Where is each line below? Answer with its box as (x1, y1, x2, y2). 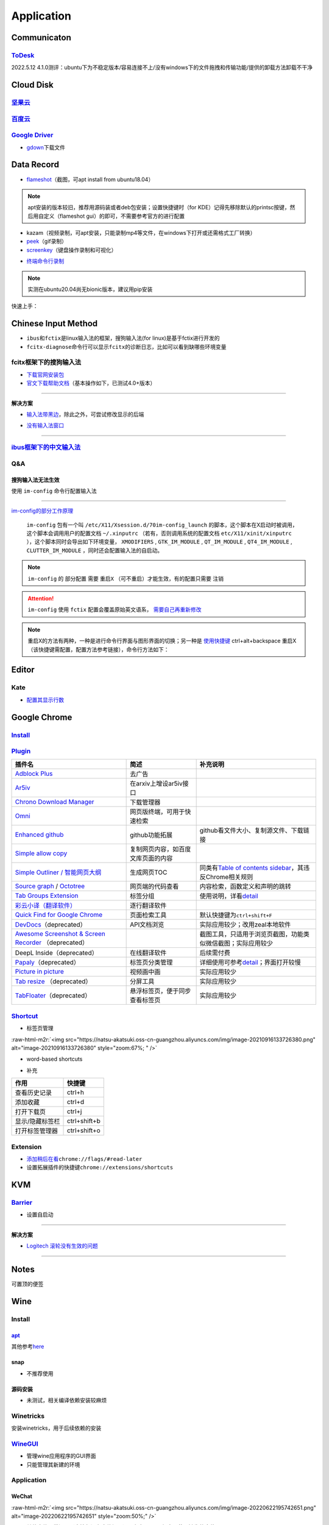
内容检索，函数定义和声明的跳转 (199, 882, 292, 891)
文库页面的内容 (130, 854, 173, 863)
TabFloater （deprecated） (15, 991, 91, 1000)
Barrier (11, 1199, 33, 1207)
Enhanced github (15, 830, 64, 839)
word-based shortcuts (26, 1055, 83, 1063)
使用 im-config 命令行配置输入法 (11, 487, 97, 494)
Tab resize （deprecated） (15, 977, 92, 986)
